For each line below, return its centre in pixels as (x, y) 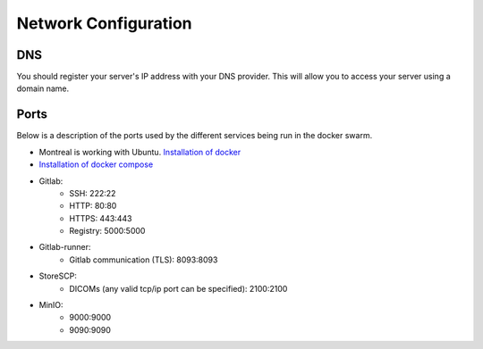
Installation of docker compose (96, 164)
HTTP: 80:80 (93, 206)
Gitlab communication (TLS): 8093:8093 (144, 260)
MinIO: (51, 305)
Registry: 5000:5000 (107, 231)
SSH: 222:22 (93, 193)
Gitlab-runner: (65, 247)
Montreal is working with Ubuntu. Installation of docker (140, 152)
